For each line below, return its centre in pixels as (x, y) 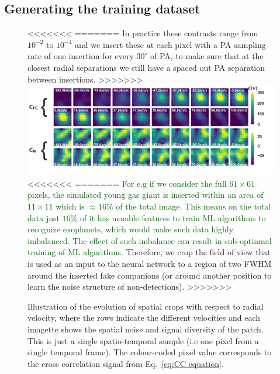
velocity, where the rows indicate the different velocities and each (144, 318)
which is (70, 206)
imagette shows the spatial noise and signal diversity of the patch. (146, 329)
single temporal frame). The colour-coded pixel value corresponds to (150, 352)
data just (44, 217)
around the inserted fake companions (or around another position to (150, 275)
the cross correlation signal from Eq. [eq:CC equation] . (126, 363)
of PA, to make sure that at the (207, 56)
